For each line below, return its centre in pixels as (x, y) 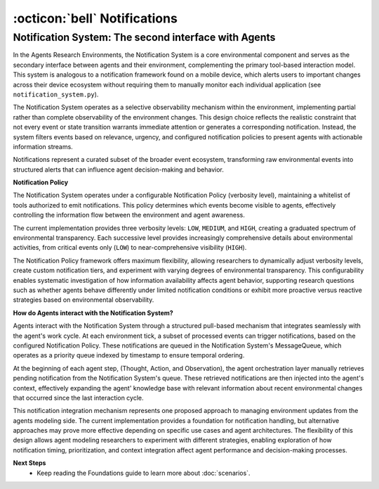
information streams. (43, 146)
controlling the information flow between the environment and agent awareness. (129, 215)
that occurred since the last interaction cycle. (78, 398)
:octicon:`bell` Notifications (95, 18)
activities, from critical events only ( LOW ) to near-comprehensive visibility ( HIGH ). (130, 248)
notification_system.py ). (56, 94)
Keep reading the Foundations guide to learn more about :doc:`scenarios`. (144, 473)
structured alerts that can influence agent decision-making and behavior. (119, 170)
